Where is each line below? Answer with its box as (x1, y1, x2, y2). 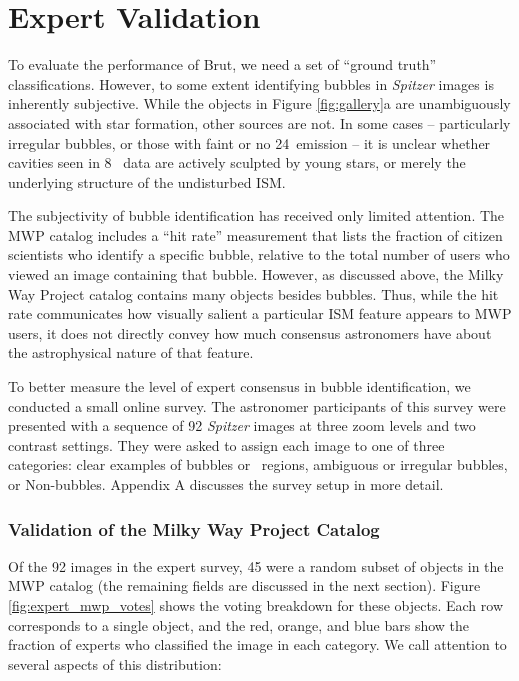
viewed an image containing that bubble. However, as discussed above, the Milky (8, 264, 504, 285)
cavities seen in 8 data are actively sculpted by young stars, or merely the (8, 152, 466, 173)
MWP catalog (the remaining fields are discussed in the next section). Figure (8, 575, 481, 596)
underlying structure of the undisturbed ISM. (8, 171, 286, 192)
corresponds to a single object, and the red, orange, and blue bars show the (8, 614, 470, 635)
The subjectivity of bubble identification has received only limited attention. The (8, 205, 505, 226)
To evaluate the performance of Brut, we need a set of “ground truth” (8, 54, 437, 75)
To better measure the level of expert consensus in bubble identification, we (8, 376, 471, 397)
